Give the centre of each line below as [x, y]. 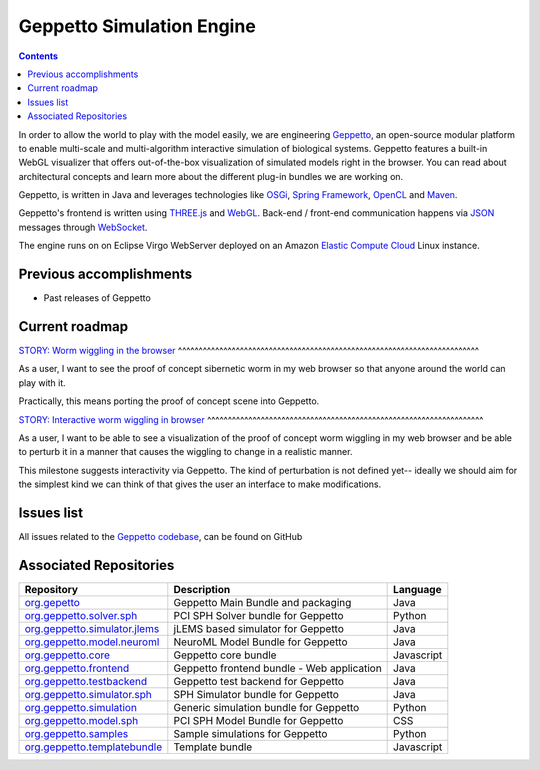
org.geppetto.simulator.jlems [92, 628]
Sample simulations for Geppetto [250, 733]
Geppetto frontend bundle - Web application [277, 668]
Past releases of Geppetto [97, 298]
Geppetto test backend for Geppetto [259, 681]
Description [202, 589]
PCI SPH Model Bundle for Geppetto [258, 720]
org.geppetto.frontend [77, 668]
